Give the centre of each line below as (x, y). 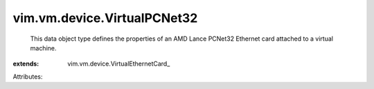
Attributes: (28, 77)
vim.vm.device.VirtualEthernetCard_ (119, 64)
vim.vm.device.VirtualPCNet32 (105, 18)
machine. (43, 48)
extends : (26, 64)
